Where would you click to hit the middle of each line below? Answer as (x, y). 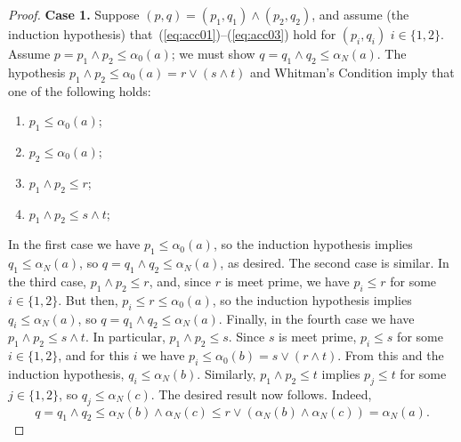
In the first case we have (74, 244)
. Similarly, (226, 373)
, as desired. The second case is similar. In (335, 263)
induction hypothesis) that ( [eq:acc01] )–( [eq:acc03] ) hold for (172, 34)
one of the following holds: (80, 90)
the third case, (48, 281)
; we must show (213, 53)
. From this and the (391, 355)
